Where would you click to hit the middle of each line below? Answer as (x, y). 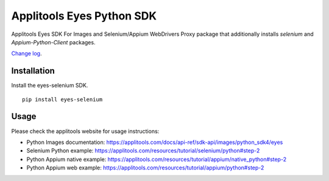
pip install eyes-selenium (62, 99)
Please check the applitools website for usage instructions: (85, 131)
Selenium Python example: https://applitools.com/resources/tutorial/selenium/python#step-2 (143, 151)
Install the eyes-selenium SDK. (50, 86)
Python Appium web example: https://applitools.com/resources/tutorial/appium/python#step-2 (145, 168)
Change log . (27, 53)
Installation (33, 71)
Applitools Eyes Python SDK (84, 16)
